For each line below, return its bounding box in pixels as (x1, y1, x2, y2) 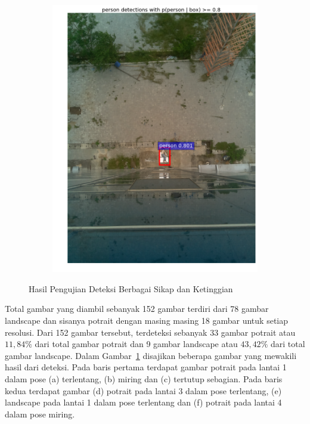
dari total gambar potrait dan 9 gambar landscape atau (35, 338, 238, 350)
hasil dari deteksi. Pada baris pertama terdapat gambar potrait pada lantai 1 (5, 361, 287, 373)
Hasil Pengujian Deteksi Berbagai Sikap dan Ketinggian (29, 282, 233, 295)
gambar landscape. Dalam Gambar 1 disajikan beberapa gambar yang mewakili (5, 349, 297, 361)
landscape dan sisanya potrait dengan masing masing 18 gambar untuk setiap (5, 314, 289, 326)
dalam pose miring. (5, 407, 75, 420)
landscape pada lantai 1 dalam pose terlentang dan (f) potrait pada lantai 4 (5, 396, 282, 408)
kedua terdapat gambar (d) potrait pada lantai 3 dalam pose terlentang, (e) (5, 384, 282, 397)
